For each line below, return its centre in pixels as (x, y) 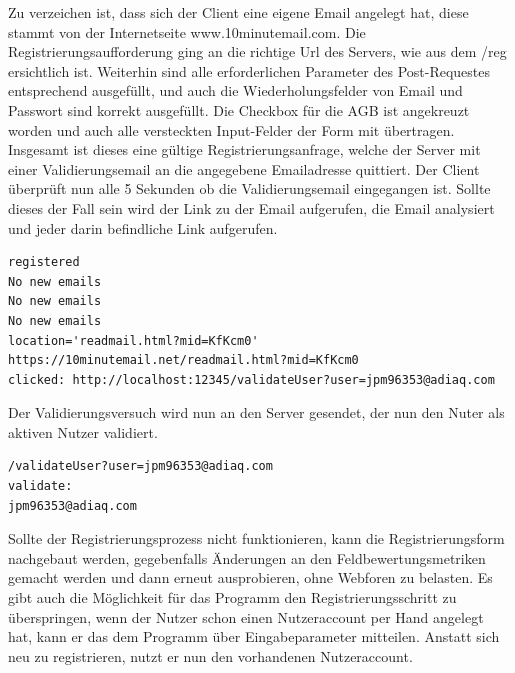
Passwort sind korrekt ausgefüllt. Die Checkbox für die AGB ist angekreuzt (239, 109)
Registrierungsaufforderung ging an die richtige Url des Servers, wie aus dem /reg (257, 51)
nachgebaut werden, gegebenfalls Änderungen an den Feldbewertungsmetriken (247, 557)
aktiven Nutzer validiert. (83, 431)
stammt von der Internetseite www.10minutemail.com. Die (187, 31)
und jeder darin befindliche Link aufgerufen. (143, 227)
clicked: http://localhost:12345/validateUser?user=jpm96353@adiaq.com (251, 379)
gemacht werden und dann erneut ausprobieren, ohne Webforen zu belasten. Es (250, 577)
